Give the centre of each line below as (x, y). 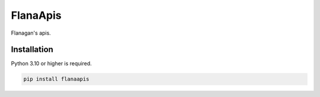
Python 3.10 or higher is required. (51, 63)
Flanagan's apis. (31, 33)
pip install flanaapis (56, 79)
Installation (32, 50)
